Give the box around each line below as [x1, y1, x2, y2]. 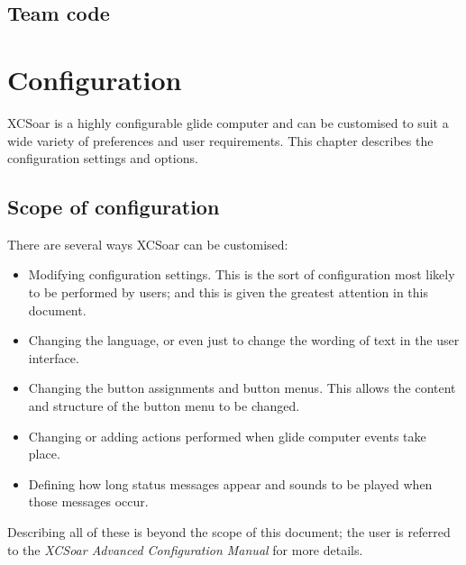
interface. [28, 348, 79, 367]
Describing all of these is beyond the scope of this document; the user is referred [7, 523, 451, 542]
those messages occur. [28, 492, 149, 511]
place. [28, 444, 60, 463]
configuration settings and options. [7, 149, 198, 168]
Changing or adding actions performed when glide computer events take [28, 426, 426, 445]
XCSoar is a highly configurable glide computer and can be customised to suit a [7, 113, 449, 132]
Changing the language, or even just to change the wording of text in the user [28, 331, 460, 350]
